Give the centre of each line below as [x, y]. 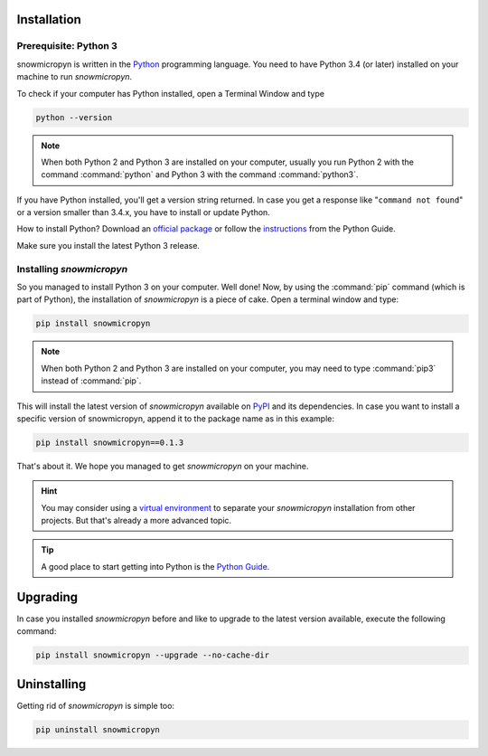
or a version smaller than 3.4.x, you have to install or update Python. [143, 213]
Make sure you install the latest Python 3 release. [108, 245]
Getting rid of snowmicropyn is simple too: [96, 705]
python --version [74, 117]
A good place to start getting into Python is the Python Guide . [155, 566]
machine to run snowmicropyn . [75, 77]
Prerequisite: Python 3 [67, 46]
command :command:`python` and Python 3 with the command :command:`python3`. [200, 175]
